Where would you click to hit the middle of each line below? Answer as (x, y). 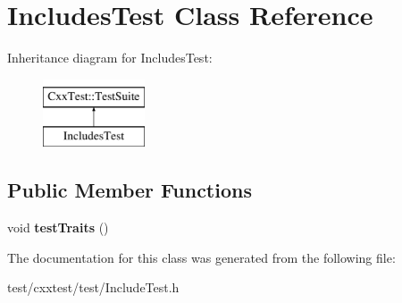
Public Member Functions (130, 190)
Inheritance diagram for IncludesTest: (110, 58)
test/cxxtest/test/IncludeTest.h (93, 287)
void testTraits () (58, 227)
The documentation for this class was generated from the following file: (201, 257)
